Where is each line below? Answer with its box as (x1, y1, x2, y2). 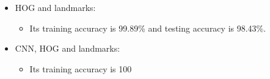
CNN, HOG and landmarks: (15, 42, 120, 55)
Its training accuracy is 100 (29, 62, 132, 75)
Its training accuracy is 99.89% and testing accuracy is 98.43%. (29, 21, 266, 34)
